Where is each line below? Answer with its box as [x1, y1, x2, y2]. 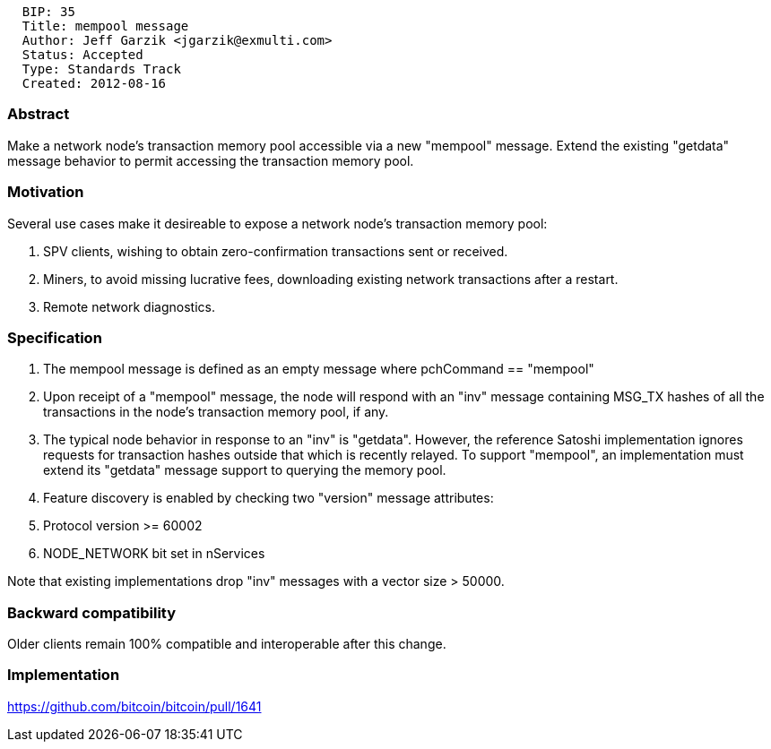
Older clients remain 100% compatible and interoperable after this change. [7, 636, 446, 651]
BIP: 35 [22, 4, 75, 19]
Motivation [7, 183, 84, 202]
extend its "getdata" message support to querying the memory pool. [43, 462, 446, 478]
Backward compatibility [7, 603, 177, 622]
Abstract [7, 105, 70, 124]
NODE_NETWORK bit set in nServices [43, 546, 265, 562]
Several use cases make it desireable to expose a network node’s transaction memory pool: [7, 215, 548, 231]
